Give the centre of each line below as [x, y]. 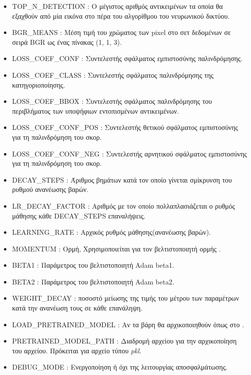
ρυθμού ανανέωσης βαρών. [50, 189]
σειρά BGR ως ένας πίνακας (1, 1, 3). [67, 42]
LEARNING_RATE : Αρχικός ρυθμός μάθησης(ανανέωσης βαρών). [112, 232]
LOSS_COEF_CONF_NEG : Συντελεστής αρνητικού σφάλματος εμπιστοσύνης [129, 153]
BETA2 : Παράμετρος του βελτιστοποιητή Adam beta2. [93, 281]
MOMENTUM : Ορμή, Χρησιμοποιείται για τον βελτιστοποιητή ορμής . [116, 248]
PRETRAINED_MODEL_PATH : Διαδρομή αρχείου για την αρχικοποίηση [124, 341]
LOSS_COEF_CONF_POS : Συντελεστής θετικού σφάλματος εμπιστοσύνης [125, 127]
